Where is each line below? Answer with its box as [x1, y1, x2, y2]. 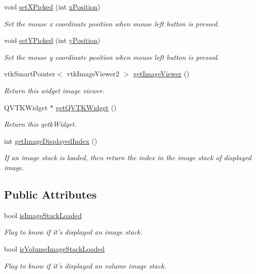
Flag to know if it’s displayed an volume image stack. [4, 260, 166, 271]
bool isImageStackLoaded [4, 210, 82, 220]
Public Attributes [4, 186, 97, 202]
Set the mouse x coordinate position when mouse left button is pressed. [4, 18, 219, 28]
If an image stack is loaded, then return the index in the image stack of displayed [4, 152, 251, 163]
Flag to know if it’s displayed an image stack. [4, 227, 142, 237]
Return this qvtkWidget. [4, 119, 76, 129]
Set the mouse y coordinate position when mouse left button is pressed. [4, 51, 219, 62]
